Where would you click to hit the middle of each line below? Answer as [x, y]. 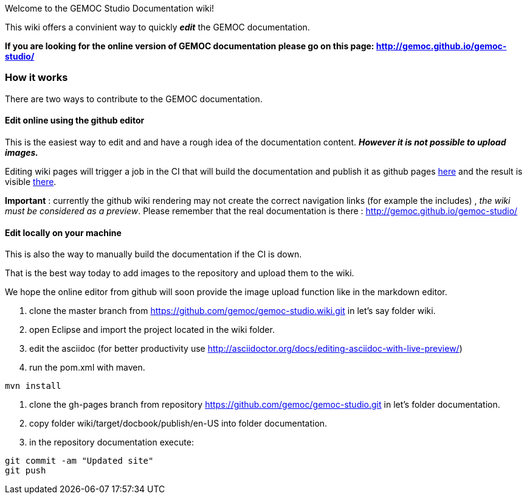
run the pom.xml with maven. [87, 368]
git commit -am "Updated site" [79, 461]
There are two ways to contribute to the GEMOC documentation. [134, 99]
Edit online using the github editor [75, 120]
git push [26, 471]
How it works [36, 78]
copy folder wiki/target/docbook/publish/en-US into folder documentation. [178, 424]
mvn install [33, 386]
